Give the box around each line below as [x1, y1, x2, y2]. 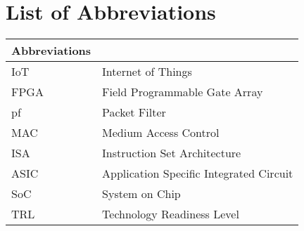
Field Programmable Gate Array [102, 84, 263, 100]
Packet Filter [102, 104, 166, 121]
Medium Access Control [102, 124, 220, 141]
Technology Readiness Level [102, 206, 239, 223]
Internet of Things [102, 63, 192, 80]
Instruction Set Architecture [102, 145, 241, 161]
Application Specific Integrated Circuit [102, 165, 293, 182]
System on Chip [102, 185, 181, 202]
